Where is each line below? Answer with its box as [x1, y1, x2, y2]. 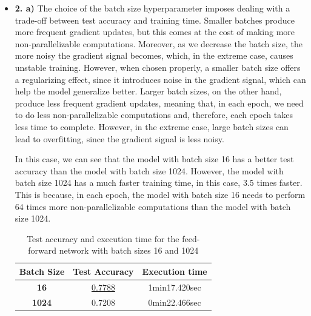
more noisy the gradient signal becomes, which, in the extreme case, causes [15, 49, 293, 62]
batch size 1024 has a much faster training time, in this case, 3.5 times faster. [15, 176, 303, 189]
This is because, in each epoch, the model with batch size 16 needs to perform [15, 188, 306, 200]
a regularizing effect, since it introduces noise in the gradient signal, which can [15, 73, 306, 85]
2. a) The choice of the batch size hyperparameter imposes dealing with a [15, 2, 290, 14]
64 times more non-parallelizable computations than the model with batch [15, 200, 291, 212]
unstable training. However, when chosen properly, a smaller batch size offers [15, 61, 301, 73]
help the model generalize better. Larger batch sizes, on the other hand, [15, 85, 282, 97]
